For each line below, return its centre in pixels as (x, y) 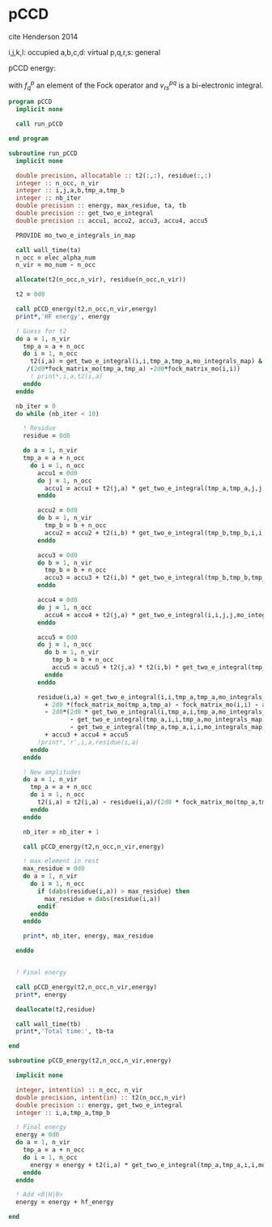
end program (28, 139)
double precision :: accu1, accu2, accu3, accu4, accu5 (112, 221)
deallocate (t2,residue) (55, 1009)
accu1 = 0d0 (58, 473)
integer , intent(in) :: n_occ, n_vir (79, 1090)
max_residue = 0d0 (54, 869)
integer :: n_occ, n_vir (57, 183)
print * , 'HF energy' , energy (63, 316)
